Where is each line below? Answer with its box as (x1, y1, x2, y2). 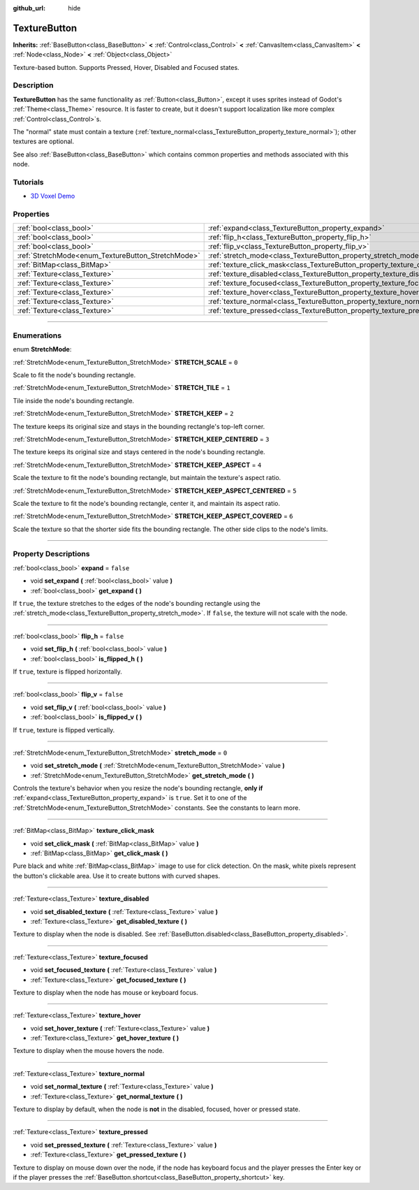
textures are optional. (13, 137, 75, 146)
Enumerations (13, 331, 62, 340)
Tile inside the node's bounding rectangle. (13, 396, 135, 405)
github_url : (13, 4, 45, 12)
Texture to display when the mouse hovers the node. (13, 1047, 164, 1055)
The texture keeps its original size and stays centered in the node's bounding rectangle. (13, 448, 265, 456)
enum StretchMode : (13, 345, 72, 354)
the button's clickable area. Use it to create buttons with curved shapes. (13, 871, 220, 880)
